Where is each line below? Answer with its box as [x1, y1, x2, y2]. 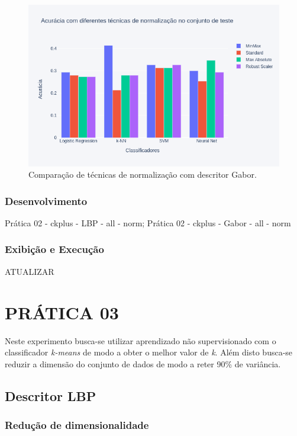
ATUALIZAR [5, 265, 54, 277]
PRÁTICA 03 [5, 300, 119, 324]
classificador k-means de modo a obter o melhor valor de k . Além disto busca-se [5, 346, 293, 358]
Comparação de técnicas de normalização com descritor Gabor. [28, 168, 257, 181]
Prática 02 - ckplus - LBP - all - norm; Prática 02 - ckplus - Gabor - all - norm [5, 216, 291, 229]
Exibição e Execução [5, 242, 104, 257]
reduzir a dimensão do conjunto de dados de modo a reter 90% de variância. [5, 357, 281, 370]
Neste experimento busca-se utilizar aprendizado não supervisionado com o [5, 334, 276, 347]
